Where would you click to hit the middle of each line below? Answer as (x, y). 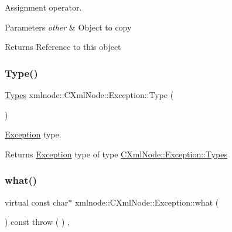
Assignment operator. (43, 7)
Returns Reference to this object (63, 47)
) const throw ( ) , (37, 222)
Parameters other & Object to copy (68, 27)
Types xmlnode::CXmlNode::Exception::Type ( (89, 95)
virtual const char (37, 202)
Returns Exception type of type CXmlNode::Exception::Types (116, 154)
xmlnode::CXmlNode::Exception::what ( (147, 202)
